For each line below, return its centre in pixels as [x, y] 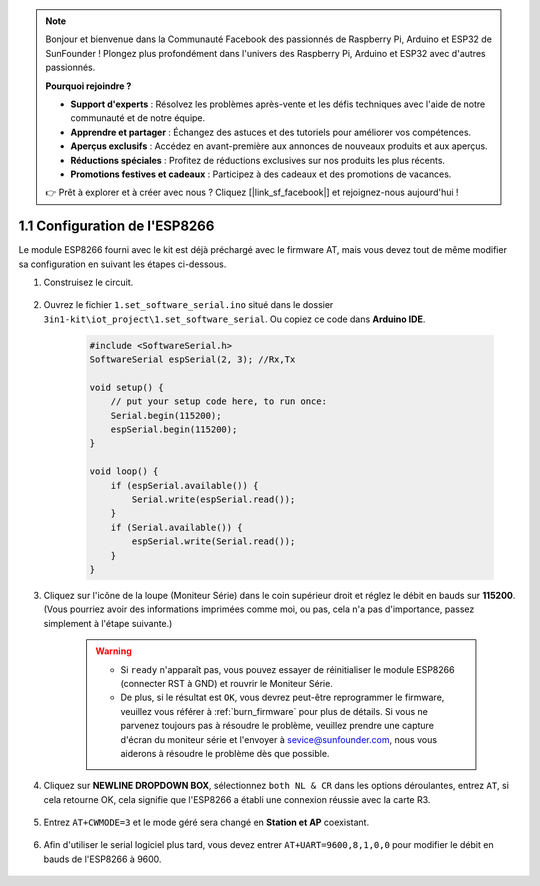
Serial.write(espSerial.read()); [213, 499]
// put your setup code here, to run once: [218, 401]
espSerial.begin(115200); [174, 429]
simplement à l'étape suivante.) [108, 623]
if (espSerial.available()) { [184, 485]
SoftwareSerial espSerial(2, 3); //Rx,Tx [192, 359]
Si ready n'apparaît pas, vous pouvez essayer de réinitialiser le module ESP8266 [287, 669]
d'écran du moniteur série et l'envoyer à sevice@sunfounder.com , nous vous [279, 739]
